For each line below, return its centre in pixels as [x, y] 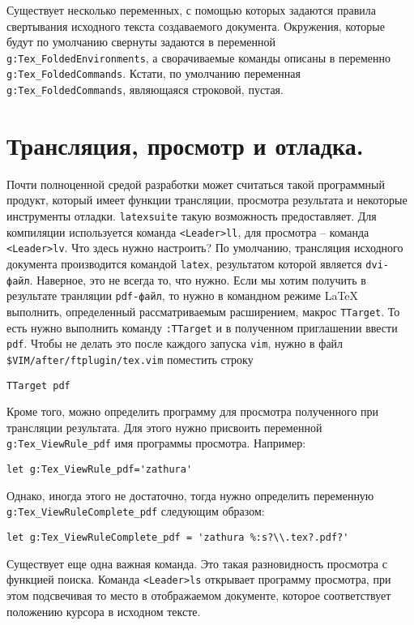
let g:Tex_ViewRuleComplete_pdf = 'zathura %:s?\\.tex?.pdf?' [178, 538]
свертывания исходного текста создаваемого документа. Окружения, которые [196, 26]
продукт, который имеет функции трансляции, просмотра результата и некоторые [207, 200]
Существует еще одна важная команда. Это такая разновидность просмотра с [197, 563]
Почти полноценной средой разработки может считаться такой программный [196, 184]
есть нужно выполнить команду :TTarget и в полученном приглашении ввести [202, 327]
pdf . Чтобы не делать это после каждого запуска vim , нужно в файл [175, 343]
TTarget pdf [38, 385]
